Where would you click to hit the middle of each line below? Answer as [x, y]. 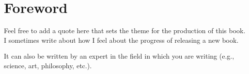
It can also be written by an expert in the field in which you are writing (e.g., [119, 56]
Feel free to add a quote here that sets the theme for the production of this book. [125, 31]
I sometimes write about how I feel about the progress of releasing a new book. [121, 40]
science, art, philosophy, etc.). [48, 65]
